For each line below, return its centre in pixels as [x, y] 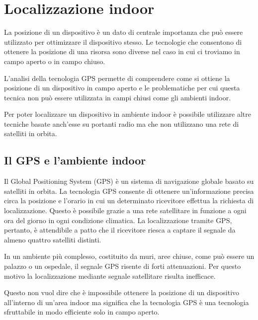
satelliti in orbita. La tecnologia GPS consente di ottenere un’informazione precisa [129, 191]
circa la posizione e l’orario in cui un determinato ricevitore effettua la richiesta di [129, 200]
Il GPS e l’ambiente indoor [75, 160]
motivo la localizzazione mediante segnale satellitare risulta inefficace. [110, 276]
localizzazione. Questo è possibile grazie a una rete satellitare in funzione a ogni [125, 210]
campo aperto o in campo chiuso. [55, 61]
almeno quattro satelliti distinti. [53, 239]
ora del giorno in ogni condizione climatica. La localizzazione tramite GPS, [118, 220]
